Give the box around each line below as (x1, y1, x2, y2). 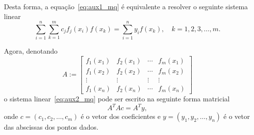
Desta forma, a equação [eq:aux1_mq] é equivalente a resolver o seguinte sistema (4, 1, 248, 11)
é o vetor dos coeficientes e (80, 111, 161, 121)
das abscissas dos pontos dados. (4, 122, 99, 132)
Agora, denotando (4, 46, 58, 56)
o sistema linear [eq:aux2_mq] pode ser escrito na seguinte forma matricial (4, 94, 230, 104)
